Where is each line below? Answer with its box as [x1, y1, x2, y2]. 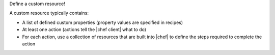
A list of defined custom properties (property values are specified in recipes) [22, 19, 183, 25]
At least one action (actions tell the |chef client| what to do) [22, 26, 147, 33]
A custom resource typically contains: [9, 10, 89, 16]
